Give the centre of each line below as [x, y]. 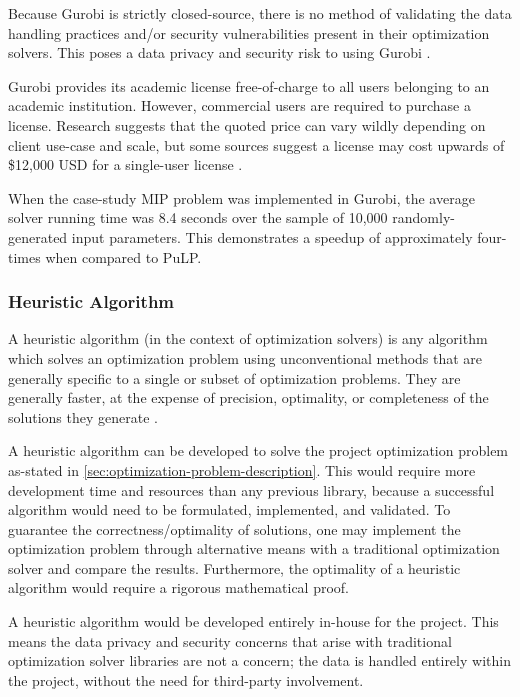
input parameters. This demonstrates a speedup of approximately [272, 236]
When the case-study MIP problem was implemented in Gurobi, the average [241, 197]
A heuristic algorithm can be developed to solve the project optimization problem [258, 450]
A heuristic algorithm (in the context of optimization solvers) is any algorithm [248, 338]
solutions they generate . [83, 416]
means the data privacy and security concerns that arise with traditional [230, 640]
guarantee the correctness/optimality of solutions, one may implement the [234, 528]
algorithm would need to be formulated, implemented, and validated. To [229, 509]
